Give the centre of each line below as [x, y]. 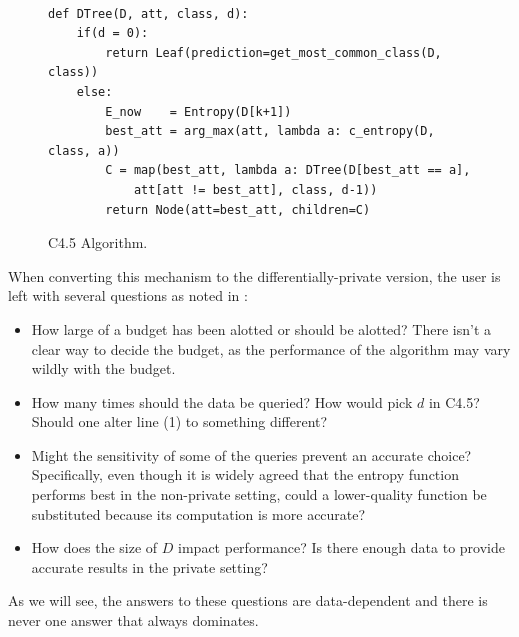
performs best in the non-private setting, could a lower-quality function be [259, 494]
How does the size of [94, 547]
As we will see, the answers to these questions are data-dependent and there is [248, 600]
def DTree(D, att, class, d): [148, 13]
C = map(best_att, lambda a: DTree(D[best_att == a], [288, 170]
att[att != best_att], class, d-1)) [255, 189]
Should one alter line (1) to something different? [179, 421]
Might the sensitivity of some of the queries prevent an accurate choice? [251, 454]
